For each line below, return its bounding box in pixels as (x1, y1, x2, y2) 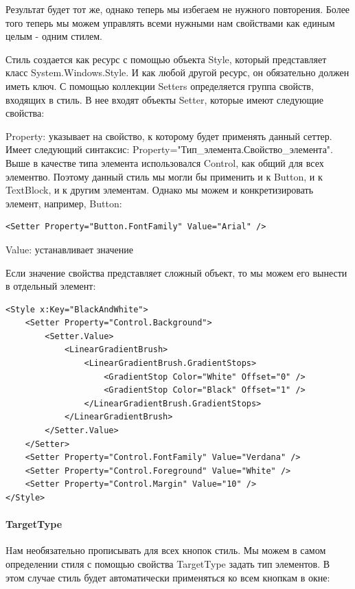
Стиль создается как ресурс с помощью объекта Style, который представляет (5, 51, 327, 66)
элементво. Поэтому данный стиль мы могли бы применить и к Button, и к (5, 169, 323, 183)
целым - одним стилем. (5, 29, 102, 43)
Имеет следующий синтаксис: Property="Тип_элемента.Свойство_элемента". (5, 142, 333, 157)
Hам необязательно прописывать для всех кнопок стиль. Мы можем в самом (5, 543, 326, 557)
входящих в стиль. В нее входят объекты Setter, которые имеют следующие (5, 92, 324, 106)
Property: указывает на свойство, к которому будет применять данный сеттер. (5, 128, 332, 143)
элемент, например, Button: (5, 196, 122, 210)
